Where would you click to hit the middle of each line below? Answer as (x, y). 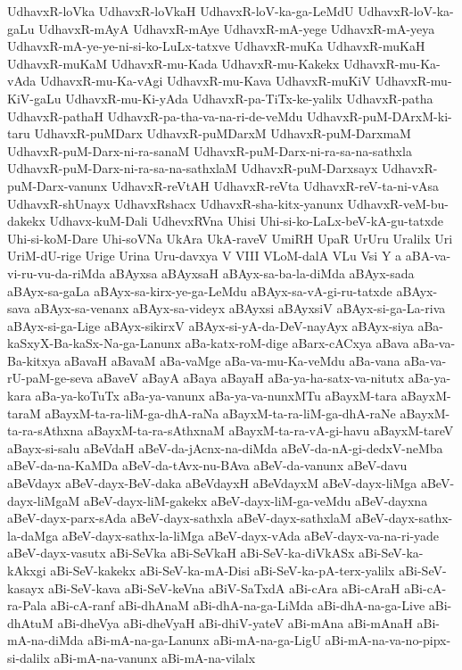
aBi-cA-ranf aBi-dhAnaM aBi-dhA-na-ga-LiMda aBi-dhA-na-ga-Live (238, 605)
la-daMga (33, 535)
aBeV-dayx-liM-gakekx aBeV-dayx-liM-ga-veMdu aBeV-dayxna (256, 500)
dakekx (26, 221)
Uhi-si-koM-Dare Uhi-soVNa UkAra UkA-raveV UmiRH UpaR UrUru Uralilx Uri (230, 238)
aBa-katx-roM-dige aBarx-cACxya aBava (297, 343)
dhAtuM (30, 622)
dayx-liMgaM (44, 500)
